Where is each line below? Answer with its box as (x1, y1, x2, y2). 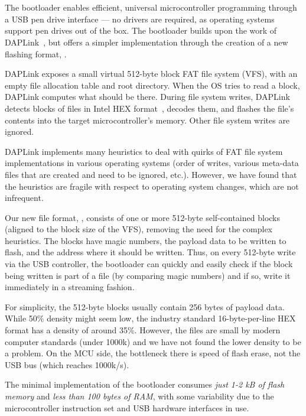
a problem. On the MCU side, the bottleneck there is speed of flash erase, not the (5, 347, 301, 359)
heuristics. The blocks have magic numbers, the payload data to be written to (5, 234, 287, 246)
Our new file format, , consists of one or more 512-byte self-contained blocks (5, 211, 281, 223)
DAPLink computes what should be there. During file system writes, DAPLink (5, 90, 290, 103)
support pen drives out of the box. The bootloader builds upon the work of (5, 24, 277, 37)
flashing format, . (5, 47, 67, 60)
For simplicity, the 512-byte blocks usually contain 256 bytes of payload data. (5, 300, 285, 313)
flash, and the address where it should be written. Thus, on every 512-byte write (5, 246, 296, 258)
